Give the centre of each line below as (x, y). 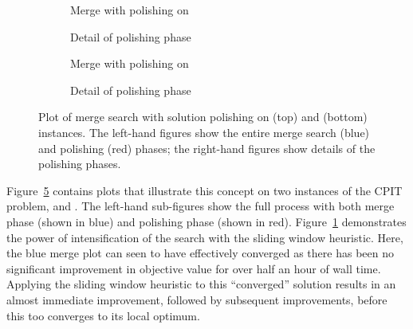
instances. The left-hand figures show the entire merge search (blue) (204, 132)
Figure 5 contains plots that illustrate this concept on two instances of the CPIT (205, 190)
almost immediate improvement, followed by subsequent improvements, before (197, 299)
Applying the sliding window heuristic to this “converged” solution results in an (201, 284)
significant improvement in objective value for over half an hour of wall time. (194, 268)
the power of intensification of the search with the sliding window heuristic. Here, (205, 237)
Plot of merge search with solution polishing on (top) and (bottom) (203, 117)
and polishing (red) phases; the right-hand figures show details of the (207, 148)
